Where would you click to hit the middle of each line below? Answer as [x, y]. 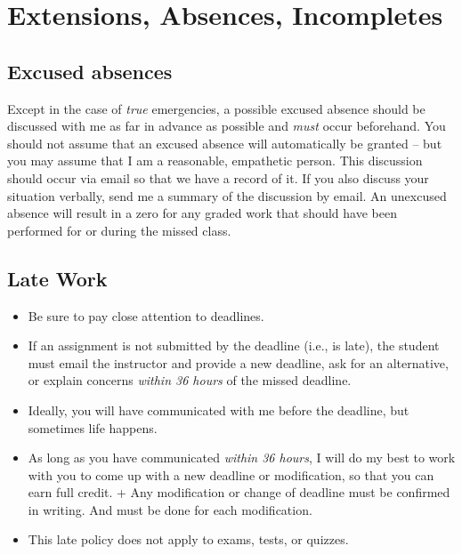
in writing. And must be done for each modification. [170, 509]
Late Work [57, 278]
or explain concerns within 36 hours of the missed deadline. [190, 380]
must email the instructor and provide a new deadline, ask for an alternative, [238, 362]
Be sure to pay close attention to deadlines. [146, 315]
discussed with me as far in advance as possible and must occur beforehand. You [227, 126]
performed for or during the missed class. [119, 230]
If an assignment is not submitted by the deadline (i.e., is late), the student [234, 345]
